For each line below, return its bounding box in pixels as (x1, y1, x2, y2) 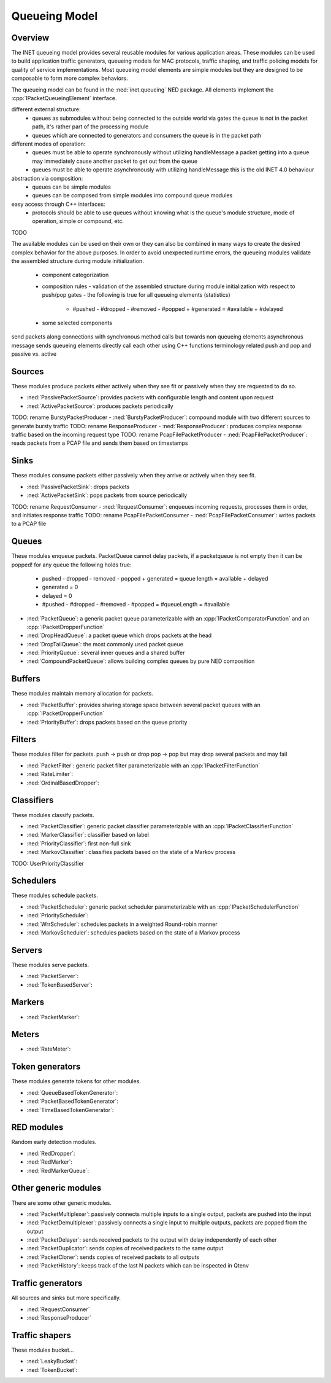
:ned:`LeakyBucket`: (26, 1358, 78, 1365)
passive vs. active (11, 350, 57, 358)
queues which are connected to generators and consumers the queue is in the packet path (32, 131, 262, 139)
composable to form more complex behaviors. (11, 74, 128, 82)
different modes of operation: (11, 140, 86, 147)
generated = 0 (42, 584, 78, 591)
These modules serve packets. (11, 961, 89, 968)
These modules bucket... (11, 1346, 74, 1354)
